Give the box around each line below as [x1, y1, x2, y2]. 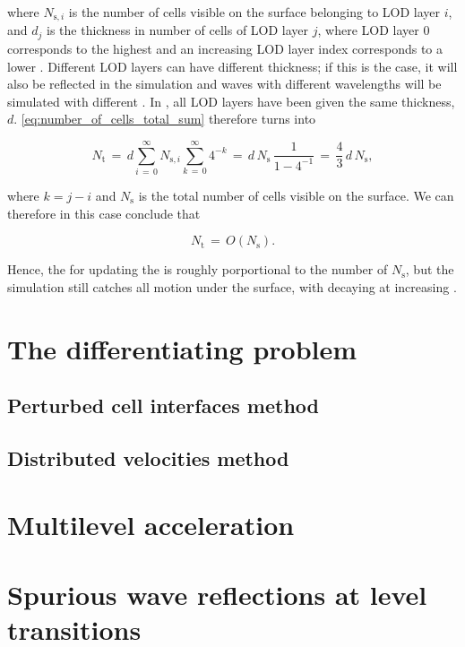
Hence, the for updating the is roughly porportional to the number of [7, 260, 388, 279]
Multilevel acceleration [7, 505, 295, 542]
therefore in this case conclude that [7, 203, 201, 222]
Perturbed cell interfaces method [7, 392, 319, 419]
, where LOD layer [317, 21, 419, 39]
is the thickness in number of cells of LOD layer [47, 21, 309, 39]
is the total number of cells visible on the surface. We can [138, 186, 454, 204]
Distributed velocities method [7, 444, 289, 471]
